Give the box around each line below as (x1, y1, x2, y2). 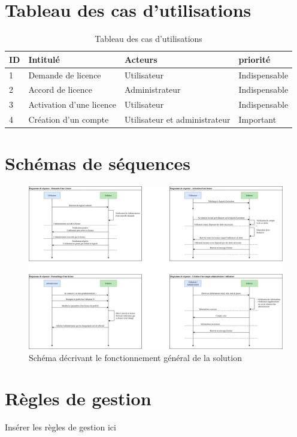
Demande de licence (28, 68, 101, 81)
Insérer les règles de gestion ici (5, 421, 116, 433)
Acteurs (125, 53, 157, 65)
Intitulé (28, 53, 60, 65)
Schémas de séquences (5, 151, 191, 175)
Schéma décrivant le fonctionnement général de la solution (29, 351, 242, 363)
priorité (238, 53, 271, 65)
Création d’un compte (28, 113, 109, 126)
